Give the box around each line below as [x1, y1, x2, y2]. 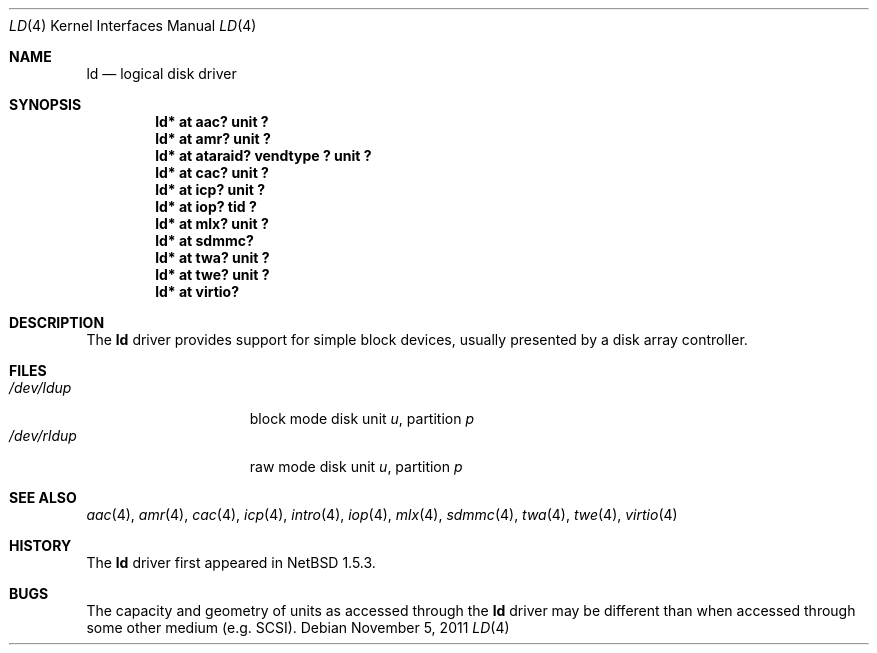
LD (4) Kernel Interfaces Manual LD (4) [9, 17, 257, 34]
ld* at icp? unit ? [155, 181, 266, 198]
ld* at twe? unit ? [155, 266, 270, 283]
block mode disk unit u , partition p [249, 410, 475, 427]
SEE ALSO [9, 489, 77, 506]
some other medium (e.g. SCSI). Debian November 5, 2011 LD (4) [86, 619, 510, 636]
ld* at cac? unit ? [155, 164, 269, 181]
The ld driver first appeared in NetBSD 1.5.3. [86, 554, 376, 571]
